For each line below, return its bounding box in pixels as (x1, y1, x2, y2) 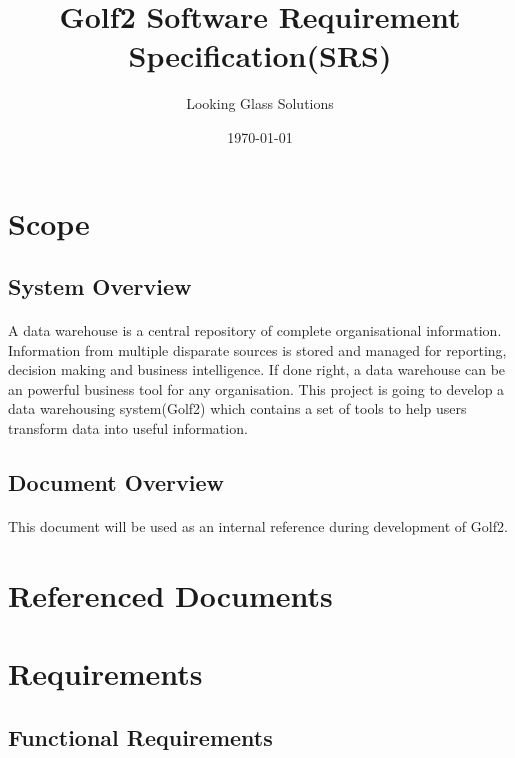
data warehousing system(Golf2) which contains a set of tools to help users (8, 398, 467, 419)
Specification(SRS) (128, 35, 392, 76)
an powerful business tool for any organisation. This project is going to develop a (8, 378, 505, 399)
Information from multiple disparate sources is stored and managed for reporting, (8, 339, 507, 360)
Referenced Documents (8, 574, 333, 615)
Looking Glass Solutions (186, 93, 334, 114)
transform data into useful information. (8, 418, 248, 439)
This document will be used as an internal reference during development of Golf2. (8, 516, 508, 536)
